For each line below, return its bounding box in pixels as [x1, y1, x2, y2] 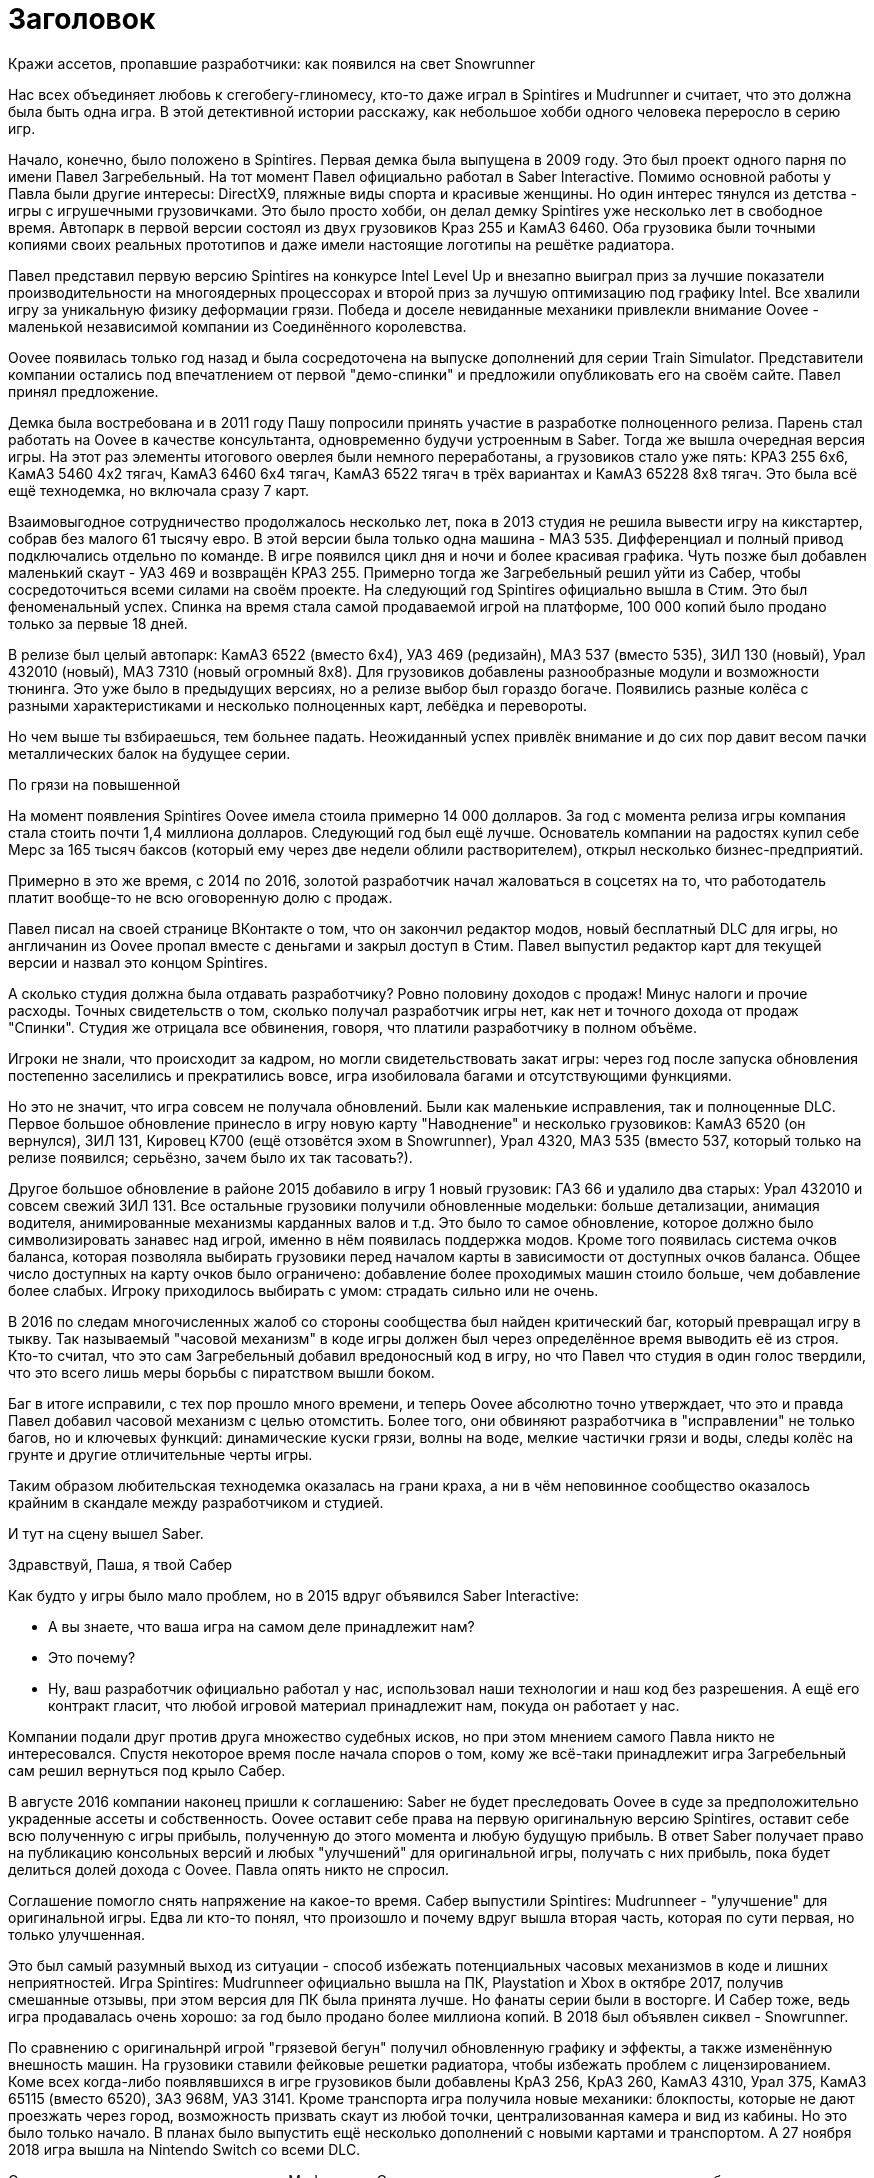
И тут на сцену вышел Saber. [8, 1524, 204, 1542]
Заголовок [8, 2, 156, 36]
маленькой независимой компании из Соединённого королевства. [8, 317, 467, 335]
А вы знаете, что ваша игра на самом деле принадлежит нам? [48, 1617, 475, 1635]
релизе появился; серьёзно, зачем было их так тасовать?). [8, 1148, 413, 1166]
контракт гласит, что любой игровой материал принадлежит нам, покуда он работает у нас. [48, 1696, 680, 1714]
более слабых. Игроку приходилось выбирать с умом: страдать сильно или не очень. [8, 1281, 599, 1299]
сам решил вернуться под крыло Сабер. [8, 1761, 286, 1779]
